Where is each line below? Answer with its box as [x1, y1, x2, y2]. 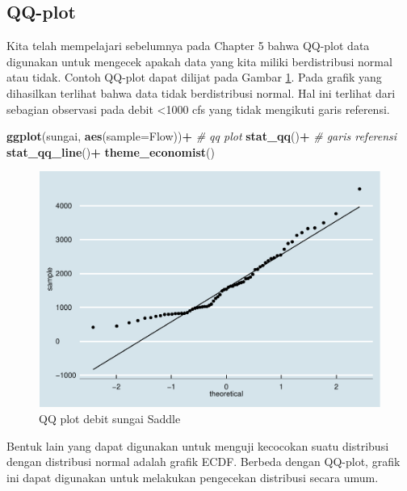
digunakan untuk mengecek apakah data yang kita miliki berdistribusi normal [6, 52, 392, 69]
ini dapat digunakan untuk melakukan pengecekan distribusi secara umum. [6, 468, 379, 485]
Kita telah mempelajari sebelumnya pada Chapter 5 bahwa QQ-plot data [6, 37, 370, 54]
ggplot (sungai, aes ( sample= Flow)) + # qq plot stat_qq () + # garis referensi [6, 128, 397, 145]
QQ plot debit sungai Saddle [39, 409, 181, 426]
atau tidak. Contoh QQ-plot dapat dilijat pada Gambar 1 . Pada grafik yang [6, 69, 382, 86]
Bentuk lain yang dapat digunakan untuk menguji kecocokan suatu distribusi [6, 437, 389, 454]
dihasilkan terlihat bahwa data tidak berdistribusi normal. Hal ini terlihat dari [6, 84, 396, 101]
